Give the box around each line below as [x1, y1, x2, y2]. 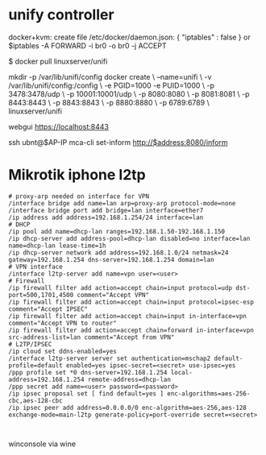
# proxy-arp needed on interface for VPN [8, 192, 150, 201]
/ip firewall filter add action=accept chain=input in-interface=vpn [8, 312, 247, 320]
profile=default [8, 361, 63, 370]
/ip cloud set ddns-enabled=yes [8, 347, 117, 355]
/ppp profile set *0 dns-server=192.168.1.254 [8, 368, 168, 376]
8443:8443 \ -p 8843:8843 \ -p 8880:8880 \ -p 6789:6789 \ [8, 97, 210, 107]
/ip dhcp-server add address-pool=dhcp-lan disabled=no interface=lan [8, 234, 251, 242]
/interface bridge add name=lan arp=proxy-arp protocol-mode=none [8, 199, 236, 207]
